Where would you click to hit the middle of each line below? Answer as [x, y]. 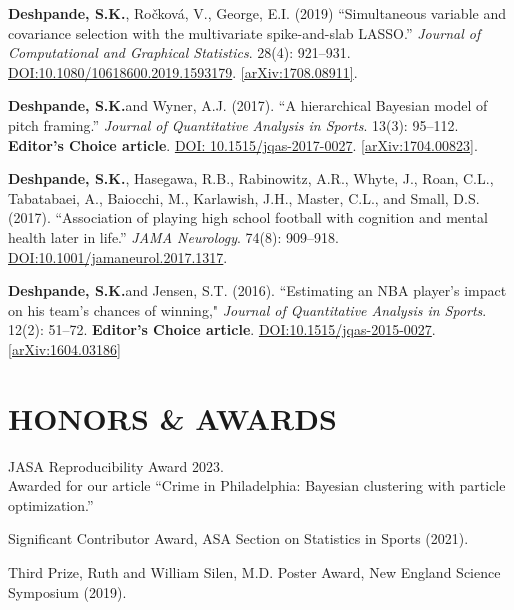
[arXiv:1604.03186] [64, 348]
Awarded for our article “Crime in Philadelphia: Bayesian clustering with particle [257, 485]
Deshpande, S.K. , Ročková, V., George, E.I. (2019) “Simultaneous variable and [257, 13]
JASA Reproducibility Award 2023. [116, 465]
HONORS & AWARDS [172, 417]
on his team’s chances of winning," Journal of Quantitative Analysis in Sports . [247, 309]
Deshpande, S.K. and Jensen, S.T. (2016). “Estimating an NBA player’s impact [257, 290]
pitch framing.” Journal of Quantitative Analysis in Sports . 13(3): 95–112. [233, 124]
